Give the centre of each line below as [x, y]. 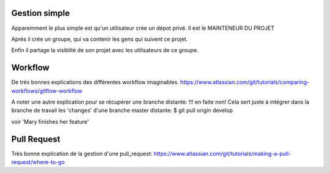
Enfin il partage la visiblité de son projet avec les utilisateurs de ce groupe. [105, 50]
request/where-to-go [38, 162]
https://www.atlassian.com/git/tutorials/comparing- [245, 82]
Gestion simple [41, 13]
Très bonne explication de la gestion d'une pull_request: [82, 154]
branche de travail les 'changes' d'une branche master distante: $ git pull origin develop [122, 110]
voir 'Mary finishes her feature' [50, 121]
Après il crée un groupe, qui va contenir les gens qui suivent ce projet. [100, 39]
